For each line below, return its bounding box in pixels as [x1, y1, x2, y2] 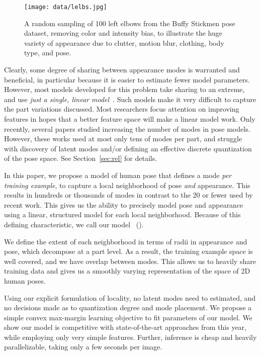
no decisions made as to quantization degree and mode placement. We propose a [4, 302, 252, 313]
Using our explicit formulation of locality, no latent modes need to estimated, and [4, 292, 256, 303]
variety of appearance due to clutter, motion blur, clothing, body [24, 37, 224, 48]
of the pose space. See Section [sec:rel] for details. [4, 153, 157, 163]
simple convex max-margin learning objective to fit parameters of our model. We [4, 312, 252, 322]
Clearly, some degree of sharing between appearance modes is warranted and [4, 64, 240, 75]
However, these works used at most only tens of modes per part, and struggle [4, 133, 242, 144]
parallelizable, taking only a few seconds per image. [4, 341, 162, 352]
